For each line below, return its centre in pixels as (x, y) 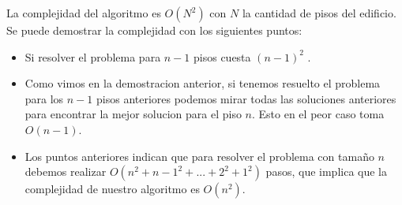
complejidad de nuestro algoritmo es (112, 189)
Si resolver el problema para (93, 56)
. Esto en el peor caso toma (318, 114)
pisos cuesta (222, 56)
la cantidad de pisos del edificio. (319, 13)
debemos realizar (66, 171)
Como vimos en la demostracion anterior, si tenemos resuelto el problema (203, 83)
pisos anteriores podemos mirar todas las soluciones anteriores (246, 98)
